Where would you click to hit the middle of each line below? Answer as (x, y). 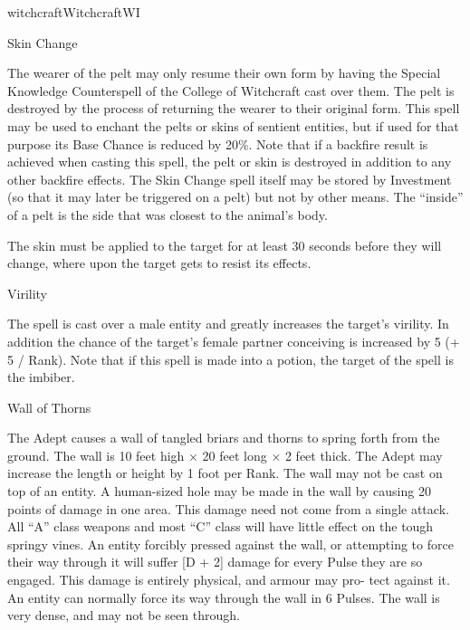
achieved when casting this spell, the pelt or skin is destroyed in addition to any (230, 162)
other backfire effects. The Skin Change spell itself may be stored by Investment (230, 179)
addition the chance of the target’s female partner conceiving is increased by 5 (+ (234, 341)
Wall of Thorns (49, 407)
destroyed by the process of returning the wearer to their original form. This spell (234, 108)
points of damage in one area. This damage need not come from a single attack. (228, 508)
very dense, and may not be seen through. (124, 615)
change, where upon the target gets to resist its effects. (159, 263)
